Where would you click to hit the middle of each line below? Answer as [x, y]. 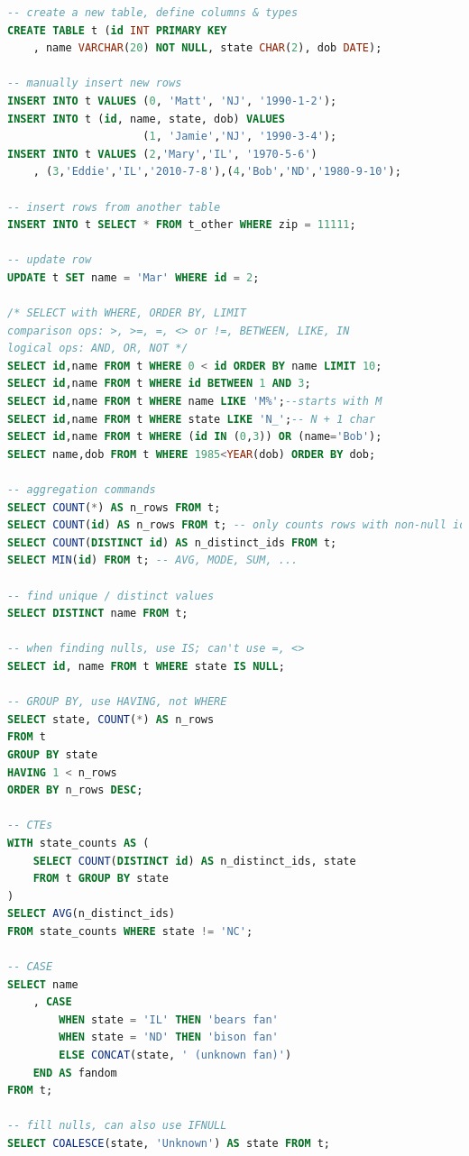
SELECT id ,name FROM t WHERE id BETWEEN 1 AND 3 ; [159, 384]
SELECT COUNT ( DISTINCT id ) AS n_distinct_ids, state [194, 861]
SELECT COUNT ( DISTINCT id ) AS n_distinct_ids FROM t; [172, 542]
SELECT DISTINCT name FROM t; [98, 614]
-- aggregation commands [82, 490]
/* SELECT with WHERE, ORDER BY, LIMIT [127, 313]
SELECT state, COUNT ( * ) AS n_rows [111, 719]
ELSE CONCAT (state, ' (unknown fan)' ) [175, 1055]
